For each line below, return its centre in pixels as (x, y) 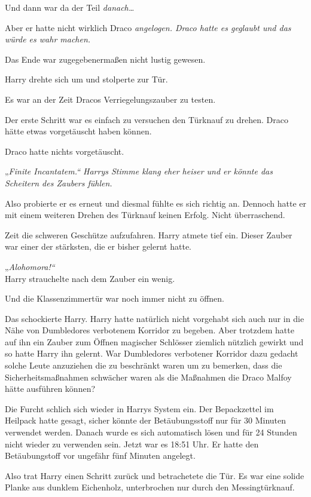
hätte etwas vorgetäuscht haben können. (78, 131)
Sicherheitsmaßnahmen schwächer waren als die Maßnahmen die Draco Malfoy (148, 377)
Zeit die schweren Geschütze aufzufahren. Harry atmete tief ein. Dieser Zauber (149, 234)
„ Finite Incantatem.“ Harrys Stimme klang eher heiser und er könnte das (139, 171)
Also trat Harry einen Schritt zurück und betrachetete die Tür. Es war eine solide (155, 475)
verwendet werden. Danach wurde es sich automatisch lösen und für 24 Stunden (151, 432)
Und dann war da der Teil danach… (70, 7)
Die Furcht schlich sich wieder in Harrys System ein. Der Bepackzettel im (139, 408)
